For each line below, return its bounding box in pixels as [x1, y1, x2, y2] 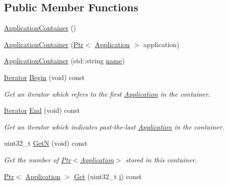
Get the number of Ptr [4, 154, 71, 164]
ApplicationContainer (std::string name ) [4, 55, 125, 66]
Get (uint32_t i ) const [74, 171, 142, 181]
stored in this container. [125, 154, 197, 164]
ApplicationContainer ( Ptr [4, 39, 84, 49]
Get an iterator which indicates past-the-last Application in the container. [4, 121, 225, 132]
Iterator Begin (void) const [4, 72, 85, 82]
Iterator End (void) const [4, 105, 80, 115]
